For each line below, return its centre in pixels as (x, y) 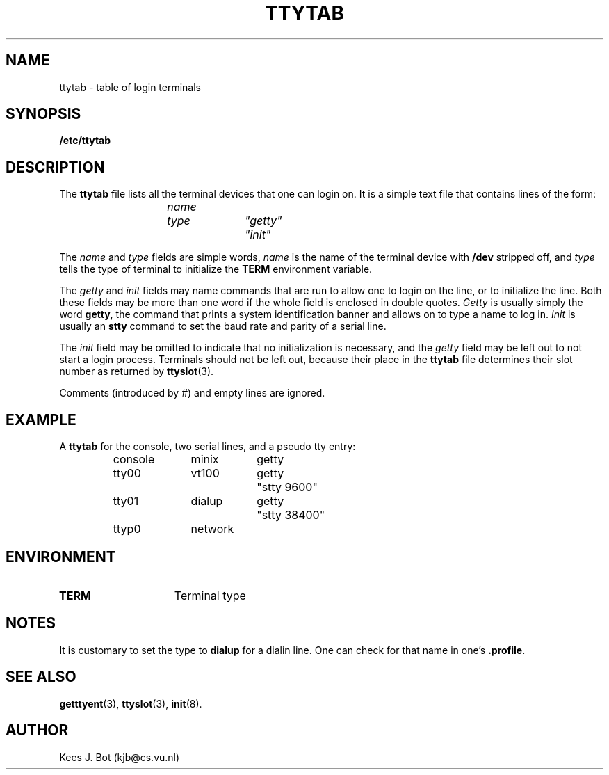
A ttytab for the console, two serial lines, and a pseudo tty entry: (208, 447)
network (212, 529)
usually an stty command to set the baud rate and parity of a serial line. (223, 326)
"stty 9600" (287, 487)
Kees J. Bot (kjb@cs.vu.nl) (120, 757)
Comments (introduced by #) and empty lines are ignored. (192, 393)
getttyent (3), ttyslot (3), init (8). (131, 703)
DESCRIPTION (55, 167)
